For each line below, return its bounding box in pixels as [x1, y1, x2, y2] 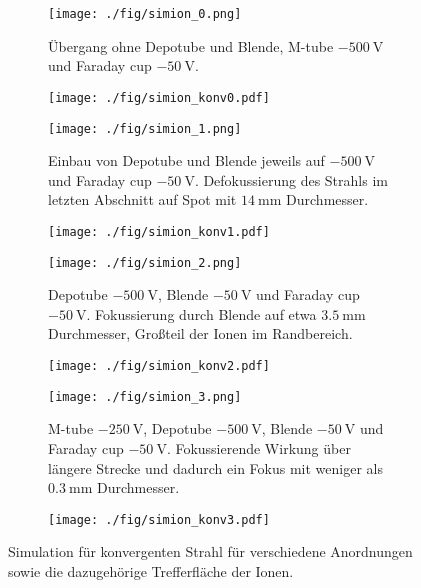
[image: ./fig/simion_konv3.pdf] [48, 512, 270, 527]
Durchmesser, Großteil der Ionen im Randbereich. [48, 323, 353, 344]
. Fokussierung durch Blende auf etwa [86, 303, 317, 324]
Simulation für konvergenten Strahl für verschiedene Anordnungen [8, 541, 413, 562]
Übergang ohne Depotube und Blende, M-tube [48, 35, 334, 56]
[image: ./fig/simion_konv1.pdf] [48, 224, 270, 239]
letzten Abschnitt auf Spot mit [48, 189, 237, 210]
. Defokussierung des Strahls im [194, 169, 388, 190]
